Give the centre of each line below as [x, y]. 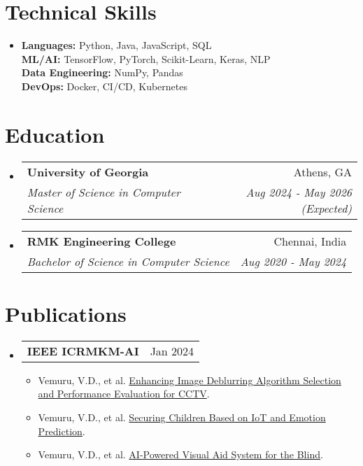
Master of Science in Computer [104, 192]
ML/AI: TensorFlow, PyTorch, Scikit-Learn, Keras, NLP [146, 58]
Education [55, 134]
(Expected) [326, 208]
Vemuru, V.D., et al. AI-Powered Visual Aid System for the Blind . [180, 454]
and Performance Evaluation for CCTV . [124, 394]
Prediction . [62, 431]
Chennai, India [310, 241]
